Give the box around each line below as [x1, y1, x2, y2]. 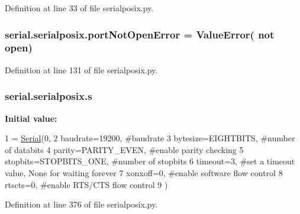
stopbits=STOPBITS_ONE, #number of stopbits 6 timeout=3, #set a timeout [5, 155, 295, 167]
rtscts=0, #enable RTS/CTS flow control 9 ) [5, 178, 168, 190]
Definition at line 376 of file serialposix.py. [5, 198, 158, 210]
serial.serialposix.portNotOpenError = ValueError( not [5, 27, 275, 41]
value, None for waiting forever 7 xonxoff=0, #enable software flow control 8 [5, 166, 283, 179]
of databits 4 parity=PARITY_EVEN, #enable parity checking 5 [5, 143, 244, 155]
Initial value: [5, 112, 57, 124]
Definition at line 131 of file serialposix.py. [5, 63, 158, 76]
